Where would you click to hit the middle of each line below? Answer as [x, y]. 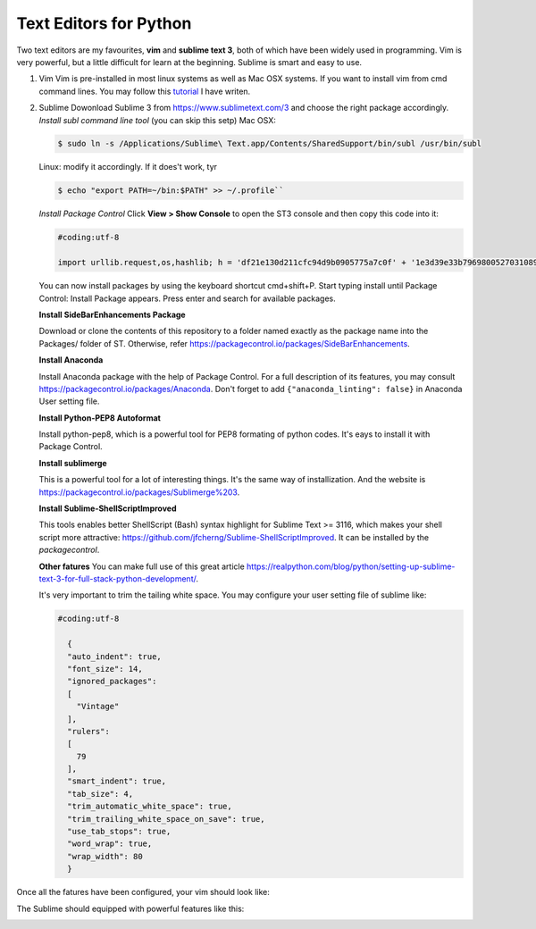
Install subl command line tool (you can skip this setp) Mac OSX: [157, 120]
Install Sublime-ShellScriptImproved [108, 508]
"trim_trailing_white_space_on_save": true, [166, 819]
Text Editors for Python [104, 23]
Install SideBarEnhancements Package [113, 314]
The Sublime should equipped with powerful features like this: [130, 908]
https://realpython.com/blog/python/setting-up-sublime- [351, 566]
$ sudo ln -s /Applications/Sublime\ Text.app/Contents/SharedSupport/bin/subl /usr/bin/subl [270, 144]
